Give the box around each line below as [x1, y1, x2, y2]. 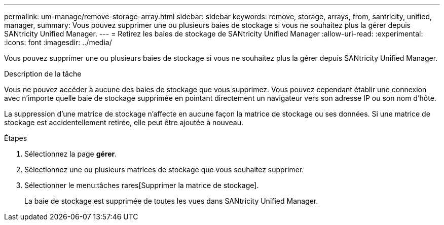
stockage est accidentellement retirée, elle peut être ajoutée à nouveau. [4, 118, 243, 127]
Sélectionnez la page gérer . [24, 149, 117, 158]
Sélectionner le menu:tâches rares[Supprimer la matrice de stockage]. [24, 181, 259, 190]
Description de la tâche [4, 69, 82, 78]
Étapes [4, 134, 27, 142]
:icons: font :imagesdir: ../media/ [4, 38, 112, 47]
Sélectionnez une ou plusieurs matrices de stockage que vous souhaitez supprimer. [24, 165, 304, 174]
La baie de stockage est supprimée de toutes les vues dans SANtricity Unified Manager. [24, 197, 318, 205]
